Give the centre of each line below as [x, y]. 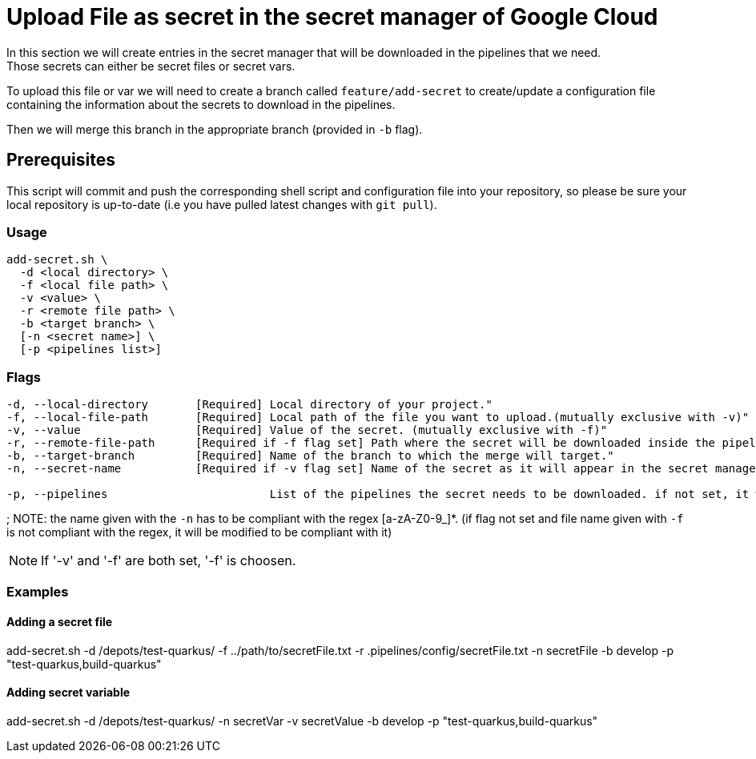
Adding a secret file [60, 622]
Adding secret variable [68, 693]
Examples [38, 592]
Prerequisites [61, 160]
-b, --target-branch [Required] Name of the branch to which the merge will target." [310, 456]
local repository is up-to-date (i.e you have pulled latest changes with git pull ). [222, 204]
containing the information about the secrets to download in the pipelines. [201, 104]
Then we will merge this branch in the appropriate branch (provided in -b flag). [215, 129]
